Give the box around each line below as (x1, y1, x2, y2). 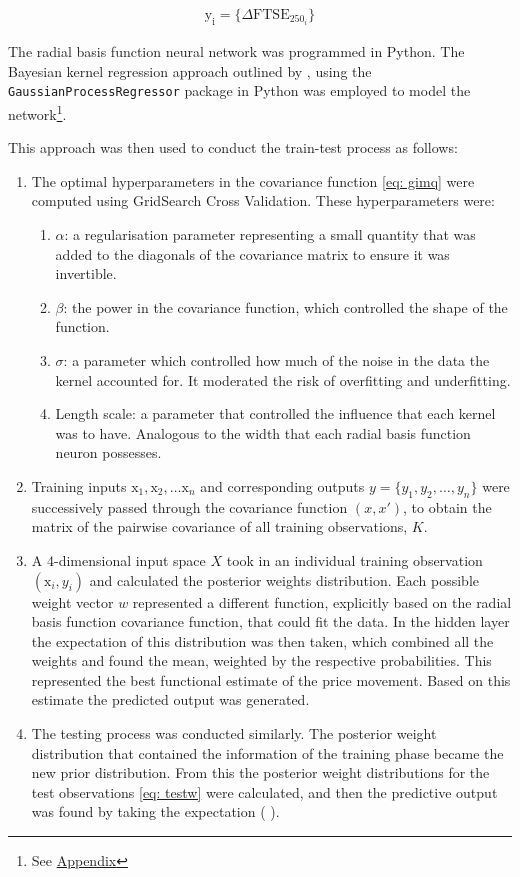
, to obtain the (403, 496, 492, 517)
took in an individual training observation (226, 549, 483, 570)
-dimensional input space (53, 549, 206, 570)
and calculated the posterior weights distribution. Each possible (89, 569, 480, 590)
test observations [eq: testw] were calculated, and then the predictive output (31, 781, 498, 802)
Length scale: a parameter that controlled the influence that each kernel (55, 403, 496, 424)
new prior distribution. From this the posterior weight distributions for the (31, 762, 490, 783)
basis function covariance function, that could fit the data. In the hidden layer (31, 611, 510, 632)
